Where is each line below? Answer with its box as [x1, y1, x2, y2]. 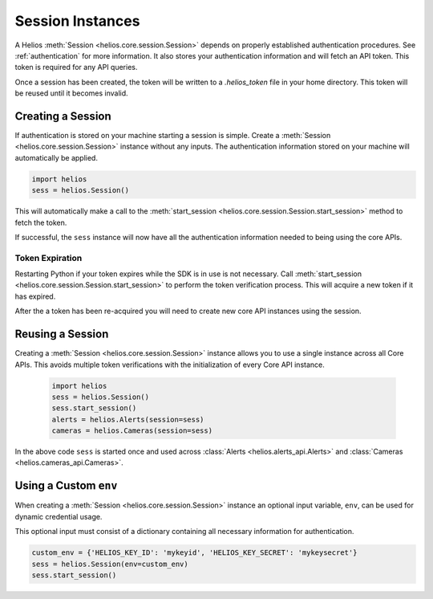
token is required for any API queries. [14, 63, 138, 72]
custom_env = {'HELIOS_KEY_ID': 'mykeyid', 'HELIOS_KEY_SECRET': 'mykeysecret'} [31, 548, 358, 557]
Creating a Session [14, 109, 111, 123]
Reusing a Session [14, 328, 109, 341]
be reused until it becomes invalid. [14, 88, 128, 98]
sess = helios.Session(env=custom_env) [31, 559, 188, 568]
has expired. [14, 291, 56, 301]
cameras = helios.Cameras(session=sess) [51, 426, 212, 435]
